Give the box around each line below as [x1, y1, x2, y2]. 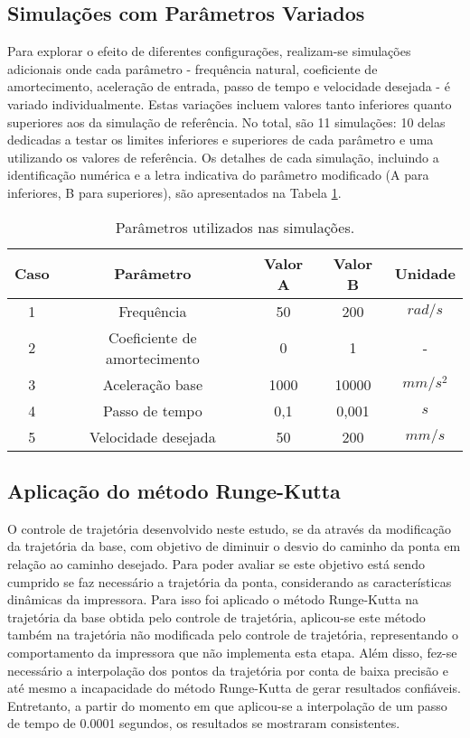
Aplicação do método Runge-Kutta [7, 476, 341, 504]
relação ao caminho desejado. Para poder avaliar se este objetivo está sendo [7, 554, 425, 573]
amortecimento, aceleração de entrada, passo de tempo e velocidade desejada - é [7, 77, 450, 96]
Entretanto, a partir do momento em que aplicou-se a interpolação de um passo [7, 696, 447, 715]
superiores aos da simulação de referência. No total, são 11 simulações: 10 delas [7, 112, 446, 131]
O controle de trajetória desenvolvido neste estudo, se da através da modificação [7, 518, 451, 537]
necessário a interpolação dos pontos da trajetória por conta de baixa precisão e [7, 660, 448, 679]
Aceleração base [102, 373, 203, 395]
